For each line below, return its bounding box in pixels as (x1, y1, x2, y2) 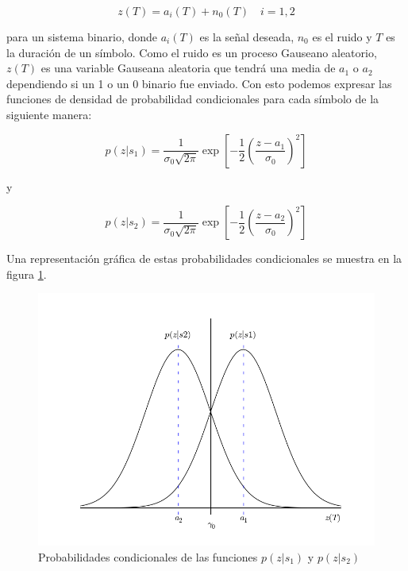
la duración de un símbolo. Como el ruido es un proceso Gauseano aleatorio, (6, 44, 377, 60)
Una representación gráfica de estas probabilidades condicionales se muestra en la (6, 250, 402, 267)
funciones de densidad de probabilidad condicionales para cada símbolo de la (6, 91, 379, 107)
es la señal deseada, (199, 29, 294, 44)
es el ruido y (312, 29, 372, 44)
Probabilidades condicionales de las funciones (38, 548, 258, 565)
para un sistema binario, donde (6, 29, 158, 44)
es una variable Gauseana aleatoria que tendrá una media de (40, 60, 336, 76)
